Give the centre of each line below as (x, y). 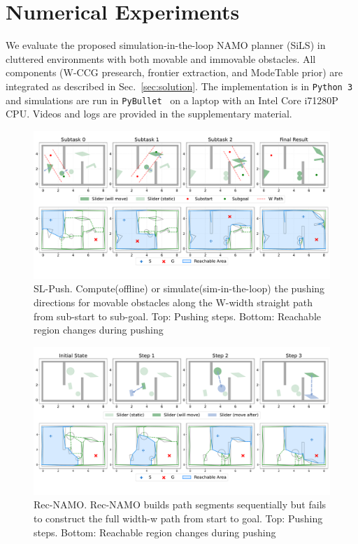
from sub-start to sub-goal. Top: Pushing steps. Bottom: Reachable (178, 316)
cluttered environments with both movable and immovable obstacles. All (161, 58)
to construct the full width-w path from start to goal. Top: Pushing (178, 518)
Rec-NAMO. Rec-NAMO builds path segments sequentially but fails (180, 504)
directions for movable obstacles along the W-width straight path (173, 302)
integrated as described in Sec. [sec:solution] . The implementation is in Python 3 (179, 86)
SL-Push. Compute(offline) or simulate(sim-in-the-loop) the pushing (179, 288)
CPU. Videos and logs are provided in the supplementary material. (149, 114)
